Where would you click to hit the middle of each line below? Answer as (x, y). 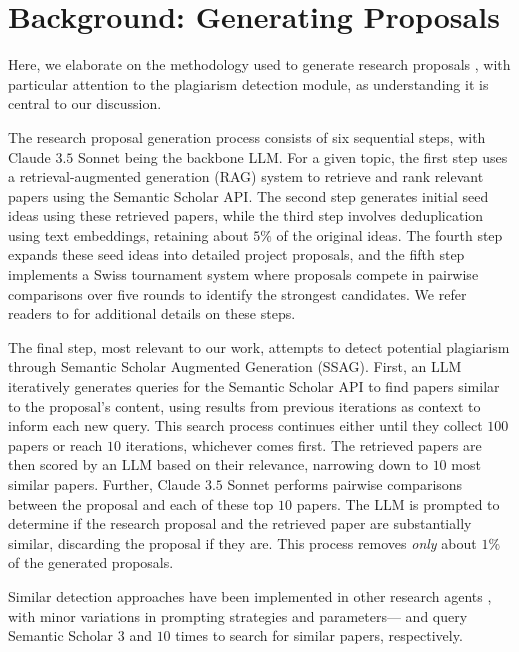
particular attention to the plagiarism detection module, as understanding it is (248, 83)
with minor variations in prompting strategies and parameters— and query (238, 615)
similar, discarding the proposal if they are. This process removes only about (242, 542)
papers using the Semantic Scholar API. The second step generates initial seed (248, 195)
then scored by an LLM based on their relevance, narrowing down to (218, 464)
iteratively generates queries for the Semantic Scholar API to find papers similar (254, 386)
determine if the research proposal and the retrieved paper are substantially (240, 523)
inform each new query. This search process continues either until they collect (245, 425)
